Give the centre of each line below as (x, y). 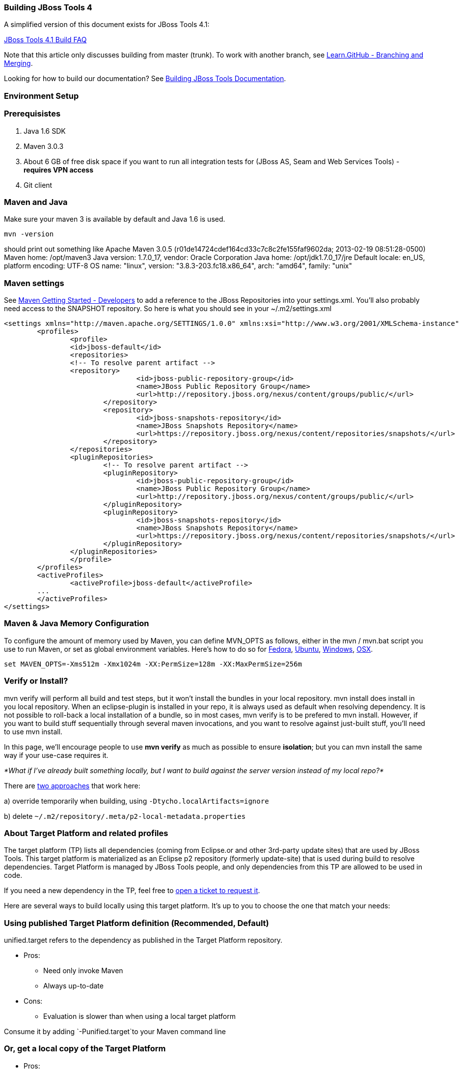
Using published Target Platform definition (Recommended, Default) (136, 923)
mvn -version (29, 234)
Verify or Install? (36, 681)
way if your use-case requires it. (56, 755)
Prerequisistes (32, 114)
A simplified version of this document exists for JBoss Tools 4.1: (107, 25)
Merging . (18, 63)
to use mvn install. (33, 731)
